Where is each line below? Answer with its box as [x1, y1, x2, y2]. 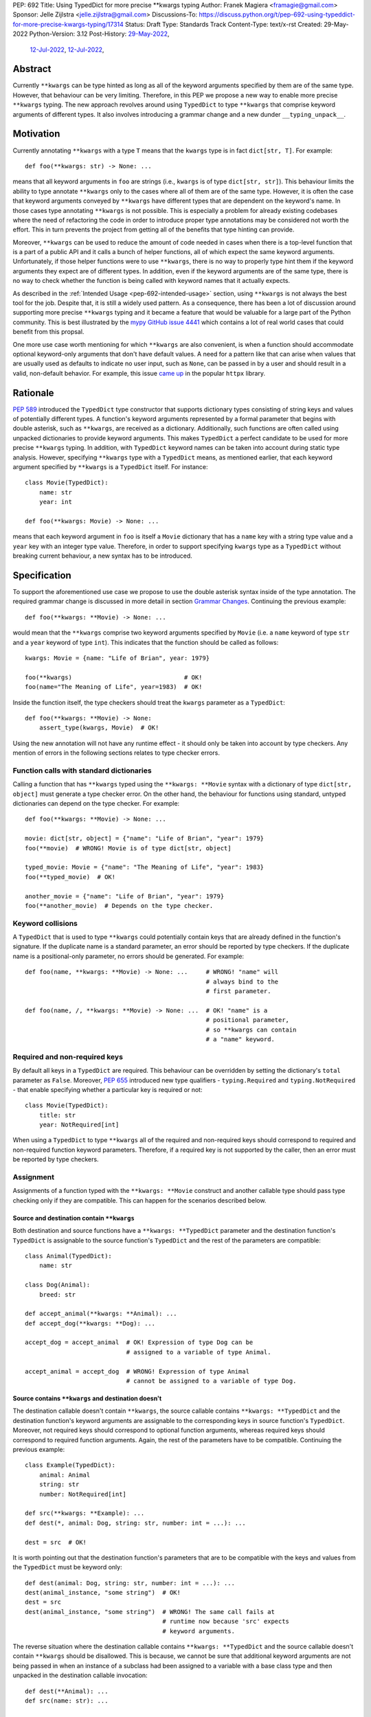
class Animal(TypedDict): [25, 1252, 113, 1260]
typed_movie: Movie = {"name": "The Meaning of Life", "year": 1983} [25, 863, 265, 872]
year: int [38, 498, 72, 506]
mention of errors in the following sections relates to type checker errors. [12, 749, 220, 757]
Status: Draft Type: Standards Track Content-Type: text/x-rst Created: [124, 20, 323, 28]
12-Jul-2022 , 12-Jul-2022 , [30, 45, 104, 54]
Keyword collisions [12, 918, 78, 928]
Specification [12, 569, 71, 581]
